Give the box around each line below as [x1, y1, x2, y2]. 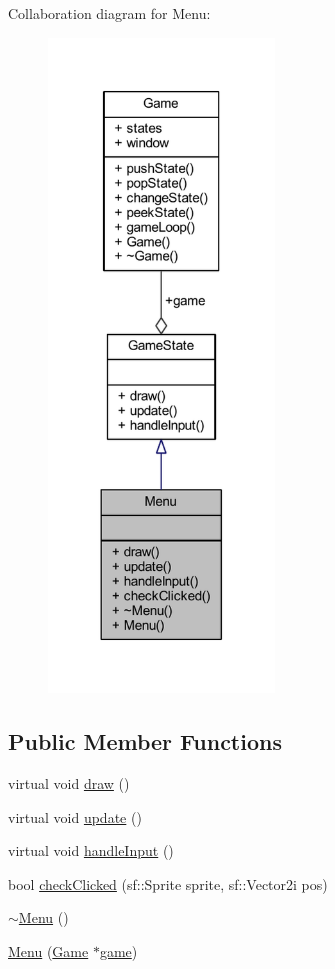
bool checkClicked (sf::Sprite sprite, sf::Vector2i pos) [8, 873, 328, 894]
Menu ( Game [8, 940, 89, 961]
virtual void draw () [8, 773, 130, 794]
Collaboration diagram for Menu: [8, 3, 211, 23]
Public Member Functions [8, 726, 282, 757]
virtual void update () [8, 806, 142, 827]
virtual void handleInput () [8, 840, 174, 861]
